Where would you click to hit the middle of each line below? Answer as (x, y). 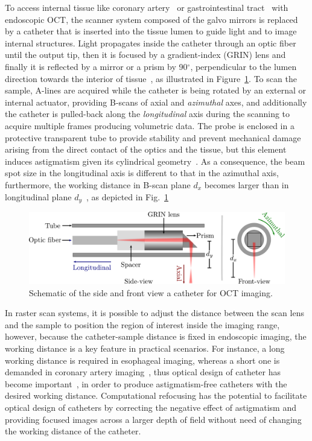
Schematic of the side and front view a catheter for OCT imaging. (151, 292)
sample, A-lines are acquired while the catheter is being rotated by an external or (155, 90)
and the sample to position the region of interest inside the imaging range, (142, 324)
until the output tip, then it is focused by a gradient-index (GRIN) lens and (145, 55)
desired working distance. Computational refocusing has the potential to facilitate (156, 395)
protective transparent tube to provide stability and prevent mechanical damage (153, 137)
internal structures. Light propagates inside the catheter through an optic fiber (151, 43)
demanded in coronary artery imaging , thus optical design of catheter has (143, 372)
